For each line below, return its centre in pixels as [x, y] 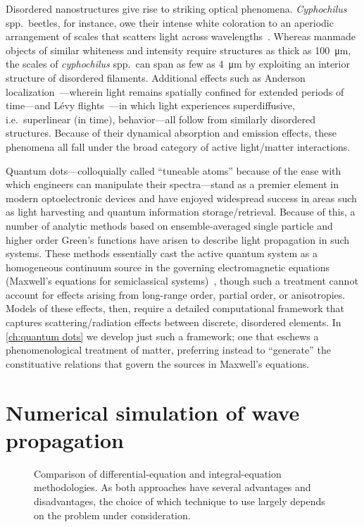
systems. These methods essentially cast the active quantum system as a [162, 253]
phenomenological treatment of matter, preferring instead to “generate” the [168, 350]
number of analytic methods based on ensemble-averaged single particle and [169, 225]
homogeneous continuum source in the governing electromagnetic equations [168, 267]
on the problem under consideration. [112, 515]
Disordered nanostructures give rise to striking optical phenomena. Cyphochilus [176, 8]
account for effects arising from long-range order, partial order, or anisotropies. [176, 294]
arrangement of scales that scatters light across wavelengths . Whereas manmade [181, 36]
